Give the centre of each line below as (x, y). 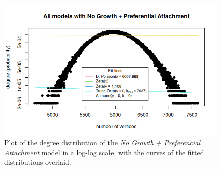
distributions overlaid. (38, 162)
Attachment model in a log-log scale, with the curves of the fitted (104, 152)
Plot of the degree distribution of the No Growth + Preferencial (102, 143)
